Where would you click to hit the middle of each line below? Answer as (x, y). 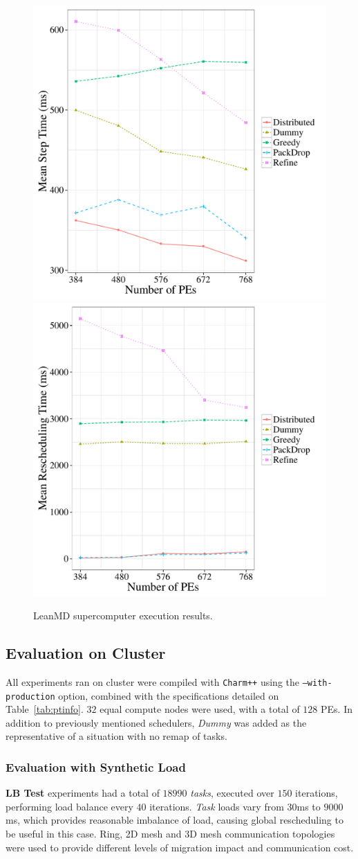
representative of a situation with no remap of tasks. (116, 736)
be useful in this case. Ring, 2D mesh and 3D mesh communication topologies (170, 834)
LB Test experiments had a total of (83, 793)
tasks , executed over (232, 793)
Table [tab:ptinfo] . (45, 709)
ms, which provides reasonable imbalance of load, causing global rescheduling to (175, 820)
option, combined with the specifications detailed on (169, 695)
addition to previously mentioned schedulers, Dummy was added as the (156, 722)
